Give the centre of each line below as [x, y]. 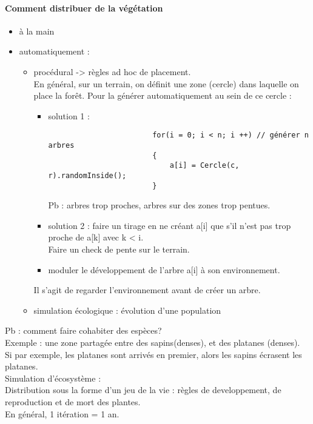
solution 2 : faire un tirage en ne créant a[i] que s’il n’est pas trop [170, 225]
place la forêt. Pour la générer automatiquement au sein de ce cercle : [163, 95]
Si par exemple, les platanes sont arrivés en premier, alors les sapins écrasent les [153, 354]
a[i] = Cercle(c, [204, 166]
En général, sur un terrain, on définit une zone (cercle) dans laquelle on [166, 83]
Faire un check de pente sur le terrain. [119, 249]
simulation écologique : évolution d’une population [127, 310]
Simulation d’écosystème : [53, 378]
